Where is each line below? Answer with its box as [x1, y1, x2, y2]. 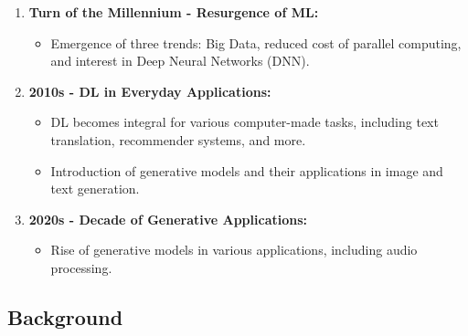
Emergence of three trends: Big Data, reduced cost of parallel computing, [50, 33, 462, 52]
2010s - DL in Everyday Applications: [28, 81, 271, 100]
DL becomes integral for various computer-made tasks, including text [50, 112, 439, 131]
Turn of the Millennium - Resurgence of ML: [28, 3, 319, 21]
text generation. [50, 179, 140, 198]
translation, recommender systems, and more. [50, 130, 306, 149]
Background [7, 302, 123, 331]
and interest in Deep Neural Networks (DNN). [50, 51, 310, 70]
